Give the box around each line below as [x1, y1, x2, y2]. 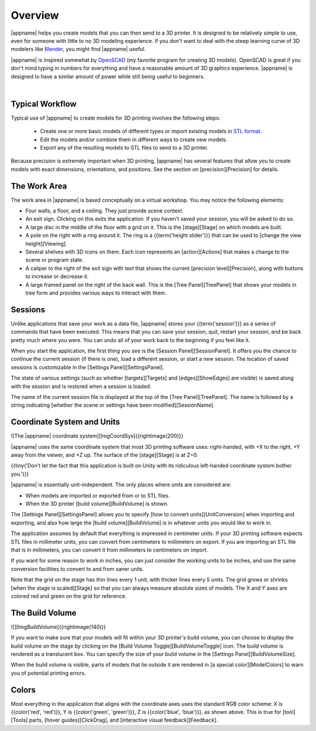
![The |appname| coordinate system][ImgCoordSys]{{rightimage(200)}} [11, 432, 184, 439]
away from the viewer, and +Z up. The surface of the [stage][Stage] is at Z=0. [11, 452, 198, 459]
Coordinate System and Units [11, 417, 120, 427]
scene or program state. [25, 256, 84, 263]
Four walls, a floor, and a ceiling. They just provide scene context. [25, 207, 184, 214]
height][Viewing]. [25, 240, 67, 247]
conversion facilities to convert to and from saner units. [11, 565, 145, 572]
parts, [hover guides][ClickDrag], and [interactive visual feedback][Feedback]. [29, 716, 218, 724]
